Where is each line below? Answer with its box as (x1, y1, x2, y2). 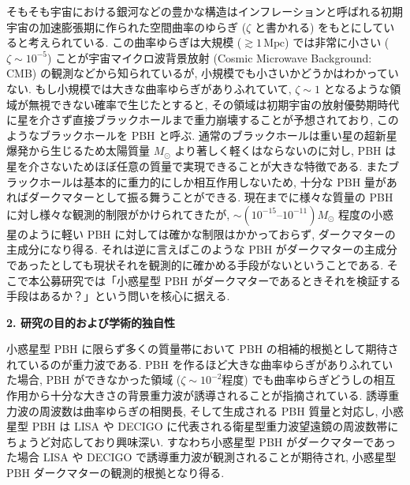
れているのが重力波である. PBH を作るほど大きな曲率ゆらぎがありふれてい (6, 355, 393, 372)
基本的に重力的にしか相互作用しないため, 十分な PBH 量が (83, 173, 386, 190)
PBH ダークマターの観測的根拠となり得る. (6, 464, 225, 481)
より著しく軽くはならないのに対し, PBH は (174, 142, 397, 159)
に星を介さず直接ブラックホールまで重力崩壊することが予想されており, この (6, 111, 399, 128)
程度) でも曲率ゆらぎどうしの (222, 371, 374, 388)
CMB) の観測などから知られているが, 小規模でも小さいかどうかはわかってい (6, 65, 399, 81)
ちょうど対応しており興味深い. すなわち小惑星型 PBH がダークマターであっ (6, 433, 397, 449)
